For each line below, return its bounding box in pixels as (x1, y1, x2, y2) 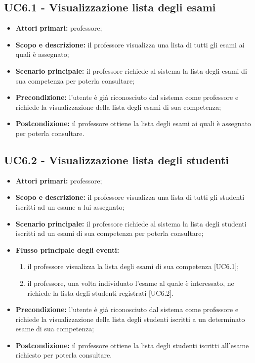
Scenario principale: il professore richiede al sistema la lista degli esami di (15, 65, 247, 76)
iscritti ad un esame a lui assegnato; (15, 201, 125, 212)
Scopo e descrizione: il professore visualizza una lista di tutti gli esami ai (15, 39, 245, 49)
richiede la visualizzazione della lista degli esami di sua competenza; (15, 101, 221, 112)
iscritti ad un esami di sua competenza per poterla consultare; (15, 228, 204, 238)
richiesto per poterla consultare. (15, 350, 112, 360)
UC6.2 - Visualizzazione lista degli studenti (4, 152, 229, 167)
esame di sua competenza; (15, 323, 94, 334)
